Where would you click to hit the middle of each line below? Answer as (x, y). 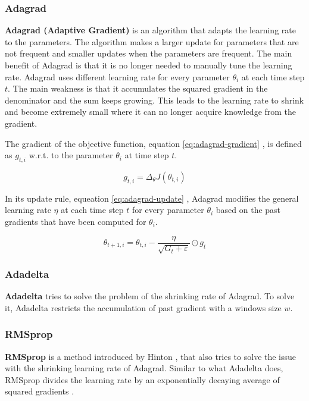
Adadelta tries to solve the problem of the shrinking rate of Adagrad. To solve (150, 296)
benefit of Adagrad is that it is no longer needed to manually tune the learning (149, 65)
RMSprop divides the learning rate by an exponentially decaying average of (142, 379)
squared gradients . (40, 391)
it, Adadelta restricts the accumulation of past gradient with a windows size (143, 307)
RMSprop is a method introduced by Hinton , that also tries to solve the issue (151, 356)
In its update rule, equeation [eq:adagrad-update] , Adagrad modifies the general (152, 198)
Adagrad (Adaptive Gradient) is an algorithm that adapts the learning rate (150, 30)
